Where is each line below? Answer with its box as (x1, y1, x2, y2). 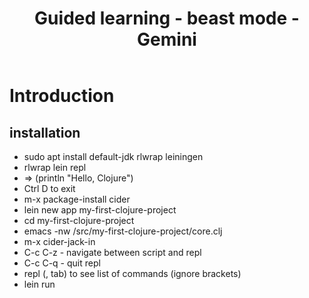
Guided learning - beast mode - (34, 7, 300, 30)
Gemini (137, 28, 197, 51)
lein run (23, 278, 56, 290)
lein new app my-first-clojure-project (23, 204, 177, 216)
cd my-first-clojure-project (23, 215, 135, 226)
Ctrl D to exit (23, 183, 76, 194)
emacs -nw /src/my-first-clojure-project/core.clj (23, 225, 223, 237)
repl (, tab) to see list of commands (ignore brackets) (23, 268, 242, 279)
